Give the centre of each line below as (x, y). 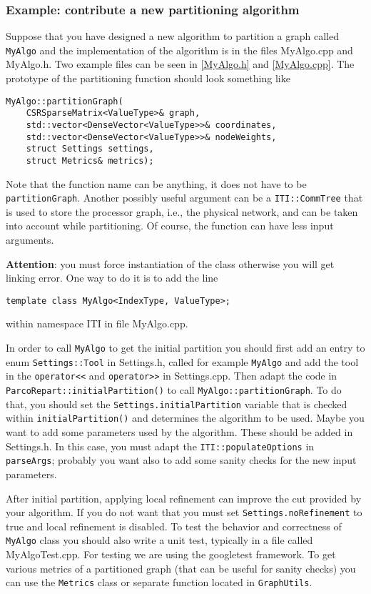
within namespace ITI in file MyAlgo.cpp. (97, 323)
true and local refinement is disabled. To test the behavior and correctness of (174, 526)
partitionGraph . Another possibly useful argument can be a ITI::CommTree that (184, 198)
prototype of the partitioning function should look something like (148, 78)
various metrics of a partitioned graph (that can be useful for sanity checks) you (181, 568)
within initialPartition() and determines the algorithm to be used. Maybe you (185, 418)
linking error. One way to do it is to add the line (112, 278)
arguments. (30, 240)
